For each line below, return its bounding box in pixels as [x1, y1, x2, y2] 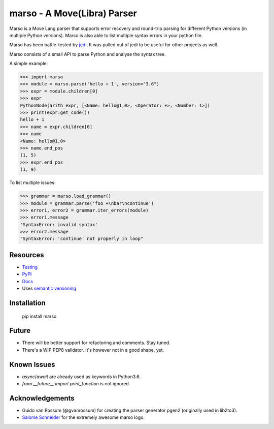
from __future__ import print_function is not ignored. [22, 381, 130, 387]
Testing [22, 264, 38, 270]
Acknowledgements [9, 394, 75, 403]
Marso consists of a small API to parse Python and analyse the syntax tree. [9, 51, 166, 57]
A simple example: [9, 60, 48, 67]
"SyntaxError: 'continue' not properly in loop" [20, 236, 144, 241]
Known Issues [9, 360, 55, 369]
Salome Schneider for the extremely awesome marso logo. [22, 414, 145, 420]
